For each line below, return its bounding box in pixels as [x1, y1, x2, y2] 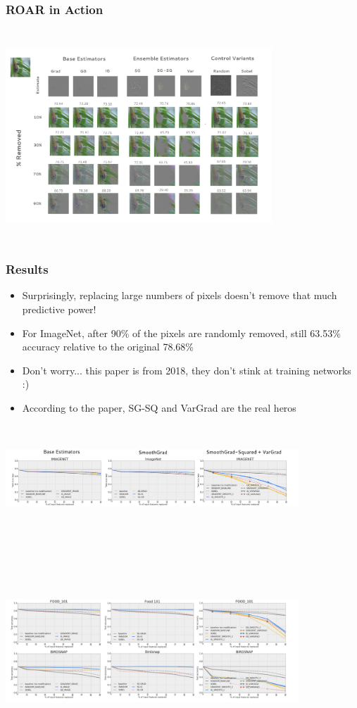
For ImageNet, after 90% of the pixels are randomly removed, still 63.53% [22, 325, 341, 340]
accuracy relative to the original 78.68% [22, 339, 194, 354]
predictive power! [22, 301, 96, 316]
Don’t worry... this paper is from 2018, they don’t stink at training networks [22, 362, 351, 377]
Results [6, 260, 49, 278]
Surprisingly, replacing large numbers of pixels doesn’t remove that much [22, 288, 337, 303]
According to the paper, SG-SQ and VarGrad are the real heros [22, 400, 296, 415]
